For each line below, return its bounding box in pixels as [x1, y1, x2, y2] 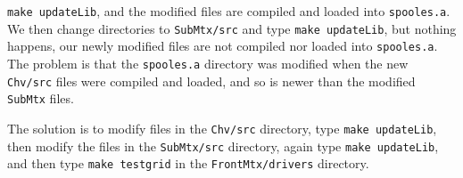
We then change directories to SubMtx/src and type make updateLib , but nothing [7, 19, 457, 37]
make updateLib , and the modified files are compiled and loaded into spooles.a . [7, 2, 451, 20]
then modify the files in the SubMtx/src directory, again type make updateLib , [7, 136, 439, 155]
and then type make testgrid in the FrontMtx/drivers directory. [7, 154, 369, 173]
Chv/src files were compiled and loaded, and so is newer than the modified [7, 71, 416, 90]
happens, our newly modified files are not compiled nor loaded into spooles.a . [7, 36, 438, 55]
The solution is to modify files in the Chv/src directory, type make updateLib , [7, 118, 437, 137]
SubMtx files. [7, 89, 74, 108]
